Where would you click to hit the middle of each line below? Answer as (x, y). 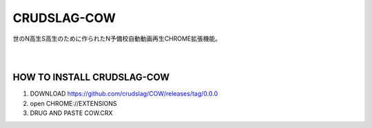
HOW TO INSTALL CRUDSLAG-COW (91, 77)
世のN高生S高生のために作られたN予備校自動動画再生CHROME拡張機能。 (117, 39)
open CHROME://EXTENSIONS (73, 103)
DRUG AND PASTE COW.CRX (71, 113)
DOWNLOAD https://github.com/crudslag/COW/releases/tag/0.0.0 (124, 94)
